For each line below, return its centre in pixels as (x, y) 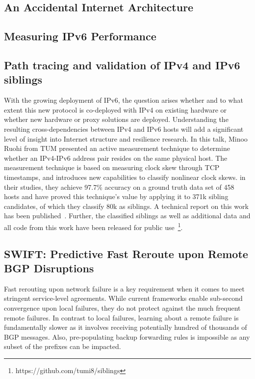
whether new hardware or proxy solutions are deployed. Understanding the (116, 119)
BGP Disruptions (49, 268)
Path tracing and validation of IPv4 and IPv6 (122, 65)
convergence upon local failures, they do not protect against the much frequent (122, 307)
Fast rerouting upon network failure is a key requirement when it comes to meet (124, 288)
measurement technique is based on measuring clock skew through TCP (112, 167)
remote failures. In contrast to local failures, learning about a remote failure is (121, 317)
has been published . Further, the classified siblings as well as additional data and (127, 216)
